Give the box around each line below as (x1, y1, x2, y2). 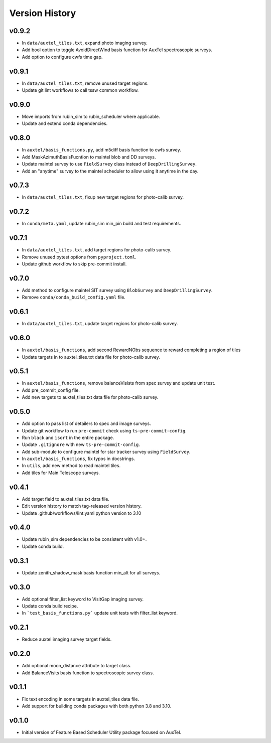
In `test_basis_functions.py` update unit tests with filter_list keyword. (22, 610, 178, 616)
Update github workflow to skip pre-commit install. (22, 261, 127, 267)
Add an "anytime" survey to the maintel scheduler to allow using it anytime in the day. (22, 168, 199, 174)
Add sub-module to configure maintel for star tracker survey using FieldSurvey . (22, 449, 191, 455)
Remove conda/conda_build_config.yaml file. (22, 294, 125, 301)
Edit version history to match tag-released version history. (22, 503, 142, 509)
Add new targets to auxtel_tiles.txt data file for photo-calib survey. (22, 394, 159, 400)
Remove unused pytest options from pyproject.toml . (22, 254, 137, 260)
